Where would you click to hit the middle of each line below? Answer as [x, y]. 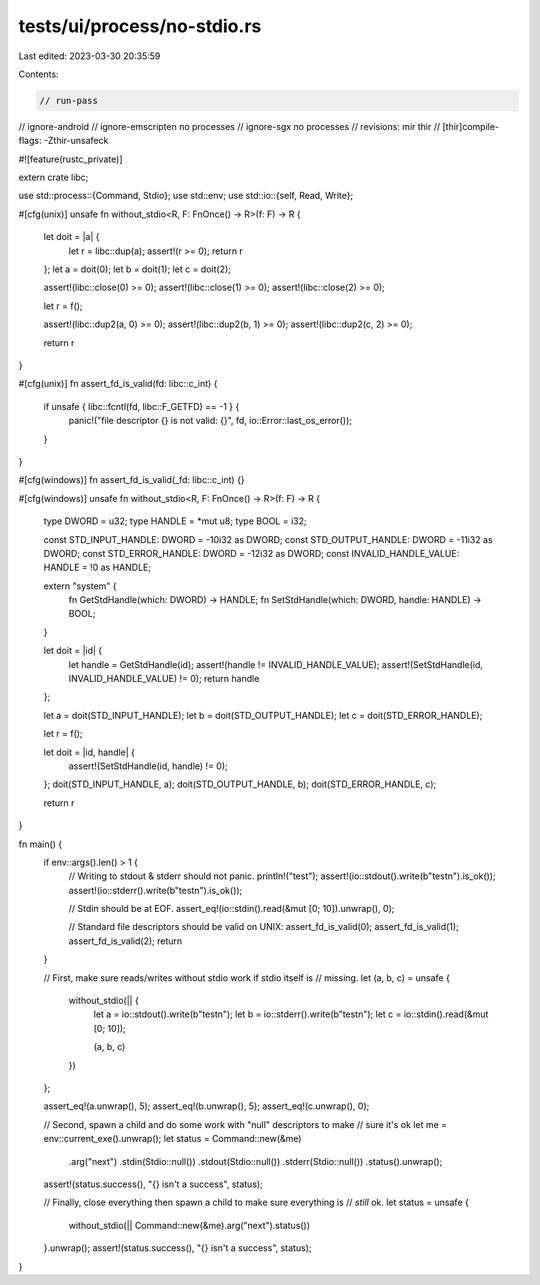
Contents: [38, 74]
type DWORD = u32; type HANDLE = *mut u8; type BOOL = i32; [175, 521]
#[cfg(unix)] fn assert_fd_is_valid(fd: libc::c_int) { [118, 384]
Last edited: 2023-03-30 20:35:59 [89, 56]
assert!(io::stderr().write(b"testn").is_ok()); [155, 890]
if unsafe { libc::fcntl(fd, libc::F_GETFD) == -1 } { [141, 406]
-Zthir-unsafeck [76, 141]
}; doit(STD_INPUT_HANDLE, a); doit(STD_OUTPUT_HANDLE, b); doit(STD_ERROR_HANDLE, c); [240, 784]
